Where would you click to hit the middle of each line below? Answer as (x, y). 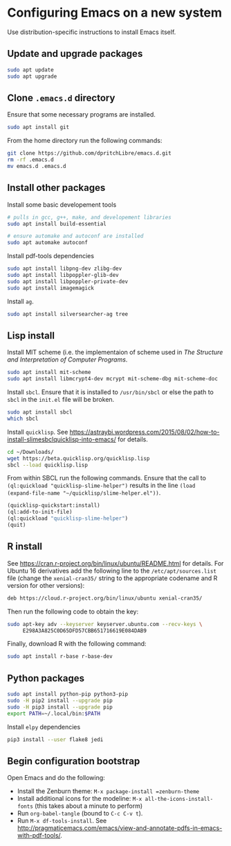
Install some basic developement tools (62, 204)
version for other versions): (46, 585)
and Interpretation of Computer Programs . (67, 359)
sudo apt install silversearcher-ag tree (68, 314)
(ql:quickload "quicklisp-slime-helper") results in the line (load (101, 485)
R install (25, 547)
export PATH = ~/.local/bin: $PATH (54, 713)
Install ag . (21, 301)
